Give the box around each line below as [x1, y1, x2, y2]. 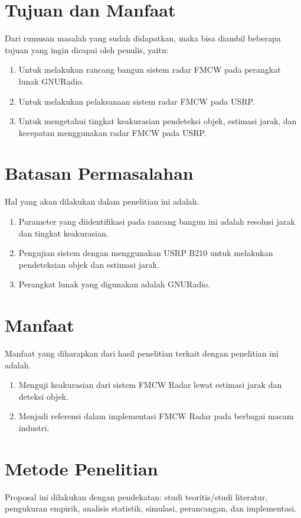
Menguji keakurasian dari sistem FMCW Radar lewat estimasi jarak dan [18, 378, 282, 391]
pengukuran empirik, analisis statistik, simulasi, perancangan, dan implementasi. [5, 502, 297, 514]
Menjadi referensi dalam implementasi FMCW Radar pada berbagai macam [18, 410, 294, 422]
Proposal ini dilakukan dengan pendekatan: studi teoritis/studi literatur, [5, 490, 268, 503]
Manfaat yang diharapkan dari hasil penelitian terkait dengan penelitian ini [5, 347, 279, 360]
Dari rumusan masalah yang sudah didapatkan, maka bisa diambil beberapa [5, 32, 281, 44]
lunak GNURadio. [18, 75, 84, 87]
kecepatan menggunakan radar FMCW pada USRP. [18, 126, 207, 138]
